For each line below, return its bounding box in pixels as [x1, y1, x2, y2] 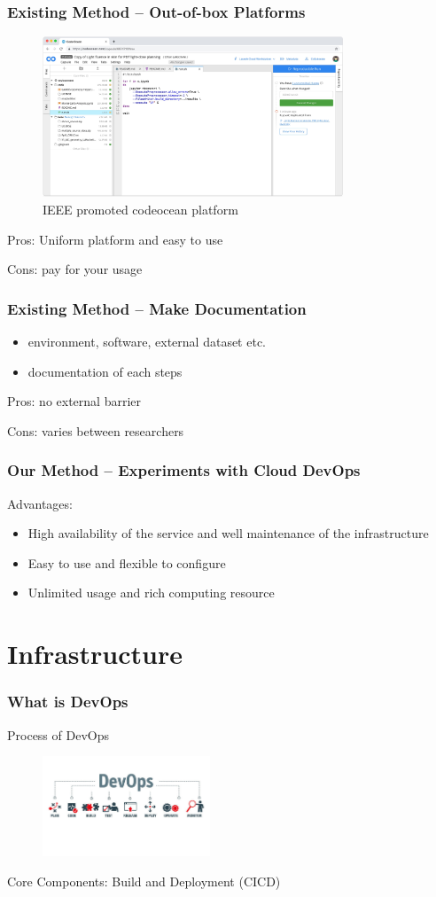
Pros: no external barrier [7, 392, 141, 410]
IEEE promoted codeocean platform [43, 199, 238, 218]
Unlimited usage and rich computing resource [27, 583, 275, 602]
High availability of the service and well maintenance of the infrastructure [27, 524, 429, 542]
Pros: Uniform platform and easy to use [7, 230, 223, 248]
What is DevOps [7, 690, 128, 713]
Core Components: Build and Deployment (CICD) [7, 872, 281, 891]
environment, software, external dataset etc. [27, 331, 266, 350]
